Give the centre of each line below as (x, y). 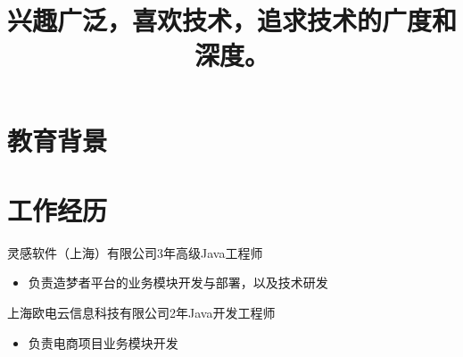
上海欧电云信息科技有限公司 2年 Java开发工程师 (141, 313)
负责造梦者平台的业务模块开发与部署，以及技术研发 (178, 282)
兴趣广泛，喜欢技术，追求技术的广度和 (232, 20)
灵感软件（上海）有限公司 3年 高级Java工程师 (135, 252)
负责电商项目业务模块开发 (103, 342)
